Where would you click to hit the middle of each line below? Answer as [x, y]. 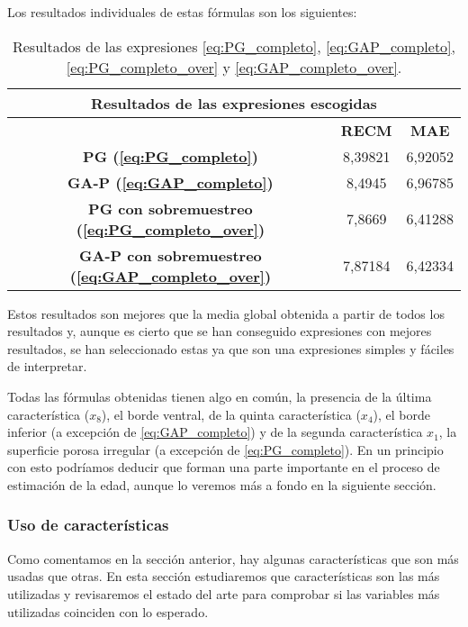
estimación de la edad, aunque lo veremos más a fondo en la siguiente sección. [222, 484]
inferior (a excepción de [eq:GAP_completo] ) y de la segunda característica [215, 432]
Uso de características [88, 525]
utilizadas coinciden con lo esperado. [108, 611]
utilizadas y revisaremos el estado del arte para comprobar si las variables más [224, 593]
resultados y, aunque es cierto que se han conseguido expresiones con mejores [220, 331]
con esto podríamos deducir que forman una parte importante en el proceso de [224, 467]
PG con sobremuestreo [171, 208]
